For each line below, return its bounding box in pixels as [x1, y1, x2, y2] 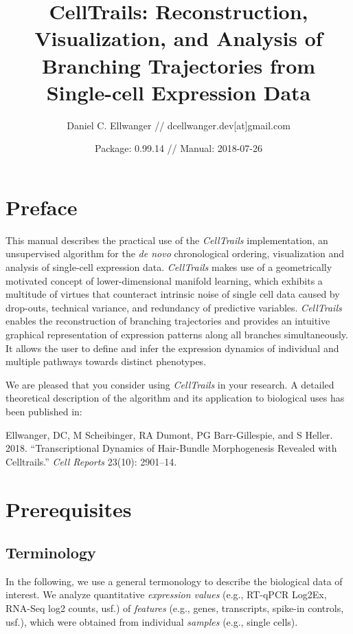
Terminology [5, 542, 96, 563]
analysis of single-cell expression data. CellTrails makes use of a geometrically [5, 260, 332, 274]
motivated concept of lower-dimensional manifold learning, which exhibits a [5, 273, 323, 287]
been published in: [5, 404, 82, 418]
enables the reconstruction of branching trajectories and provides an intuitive [5, 314, 330, 328]
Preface [5, 193, 78, 221]
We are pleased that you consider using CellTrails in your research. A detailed [5, 377, 334, 391]
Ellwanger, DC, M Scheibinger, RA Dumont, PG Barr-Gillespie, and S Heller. [5, 427, 333, 441]
